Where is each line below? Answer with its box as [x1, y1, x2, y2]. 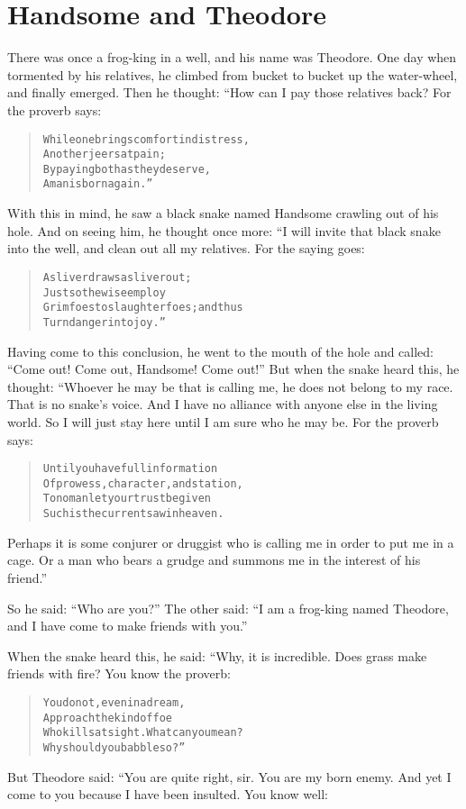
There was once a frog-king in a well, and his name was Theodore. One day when [7, 48, 457, 67]
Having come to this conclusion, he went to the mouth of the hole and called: [7, 341, 434, 360]
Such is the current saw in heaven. [42, 507, 224, 521]
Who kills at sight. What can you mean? [42, 726, 243, 740]
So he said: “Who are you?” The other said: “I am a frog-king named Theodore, [7, 598, 449, 617]
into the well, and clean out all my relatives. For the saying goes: [7, 239, 365, 258]
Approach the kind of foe [42, 711, 173, 724]
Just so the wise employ [42, 286, 166, 299]
